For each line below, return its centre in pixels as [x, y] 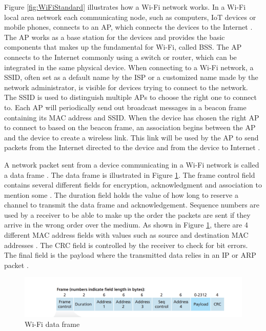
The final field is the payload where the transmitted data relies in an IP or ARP [130, 255]
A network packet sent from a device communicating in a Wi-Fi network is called [132, 164]
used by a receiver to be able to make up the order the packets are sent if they [127, 214]
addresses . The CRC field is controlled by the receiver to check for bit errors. [126, 245]
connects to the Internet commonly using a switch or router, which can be [120, 57]
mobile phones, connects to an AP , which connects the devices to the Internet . [128, 27]
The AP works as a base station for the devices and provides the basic [115, 37]
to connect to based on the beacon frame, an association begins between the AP [130, 127]
